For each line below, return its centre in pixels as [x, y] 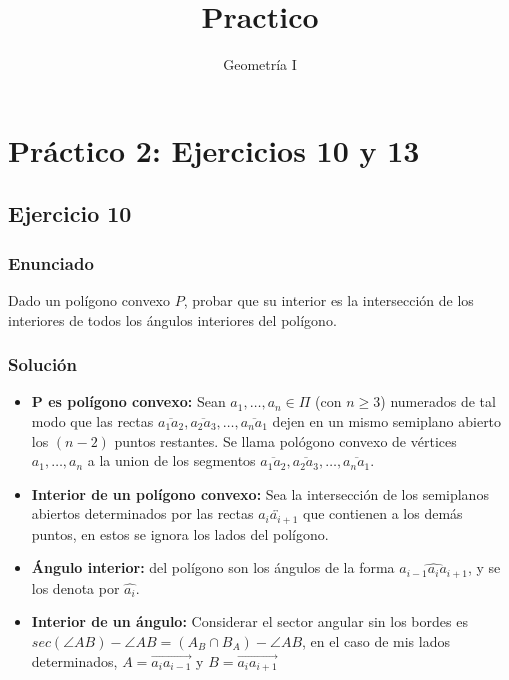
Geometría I [260, 64]
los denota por [75, 587]
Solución [42, 364]
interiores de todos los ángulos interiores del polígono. [172, 319]
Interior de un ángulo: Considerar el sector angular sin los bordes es [249, 621]
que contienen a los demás [382, 513]
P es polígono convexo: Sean [128, 401]
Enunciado [51, 262]
